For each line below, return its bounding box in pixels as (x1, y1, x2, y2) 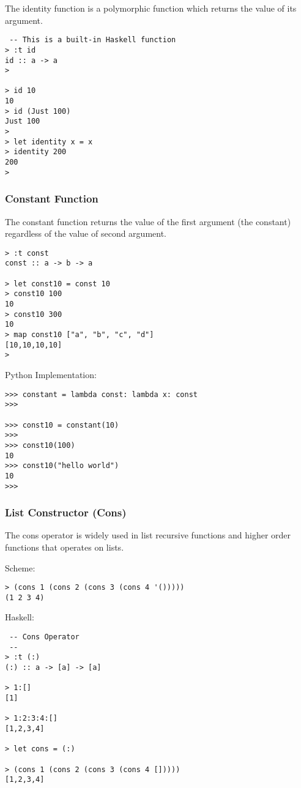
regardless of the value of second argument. (5, 227, 166, 240)
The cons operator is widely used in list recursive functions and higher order (5, 529, 291, 541)
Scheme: (5, 561, 35, 574)
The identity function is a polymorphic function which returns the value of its (5, 2, 297, 14)
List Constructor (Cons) (5, 505, 127, 520)
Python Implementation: (5, 368, 97, 381)
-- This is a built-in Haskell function (9, 35, 176, 45)
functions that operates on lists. (5, 540, 124, 553)
